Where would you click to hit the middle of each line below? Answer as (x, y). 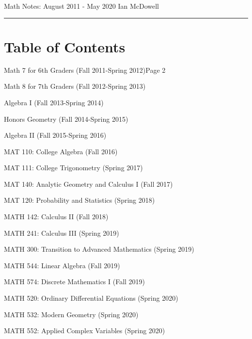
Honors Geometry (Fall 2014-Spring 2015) (66, 119)
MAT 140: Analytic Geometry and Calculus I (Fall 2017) (88, 184)
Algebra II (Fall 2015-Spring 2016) (55, 135)
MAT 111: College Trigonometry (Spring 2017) (73, 168)
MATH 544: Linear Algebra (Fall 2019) (62, 265)
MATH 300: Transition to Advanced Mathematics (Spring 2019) (99, 249)
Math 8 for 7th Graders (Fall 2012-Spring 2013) (75, 86)
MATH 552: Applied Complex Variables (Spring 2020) (85, 331)
